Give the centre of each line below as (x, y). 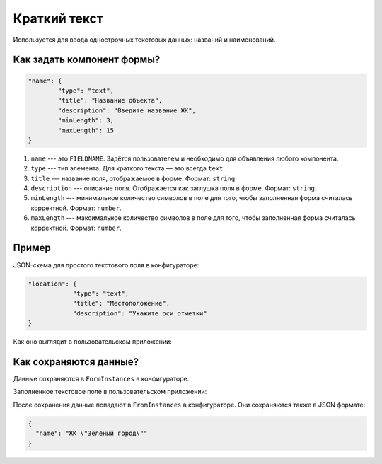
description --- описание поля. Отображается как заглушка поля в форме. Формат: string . (174, 188)
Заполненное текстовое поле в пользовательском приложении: (110, 392)
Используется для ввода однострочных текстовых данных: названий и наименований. (144, 40)
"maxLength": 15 (86, 130)
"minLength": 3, (86, 121)
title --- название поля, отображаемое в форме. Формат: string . (134, 178)
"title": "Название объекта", (110, 100)
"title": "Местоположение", (121, 303)
